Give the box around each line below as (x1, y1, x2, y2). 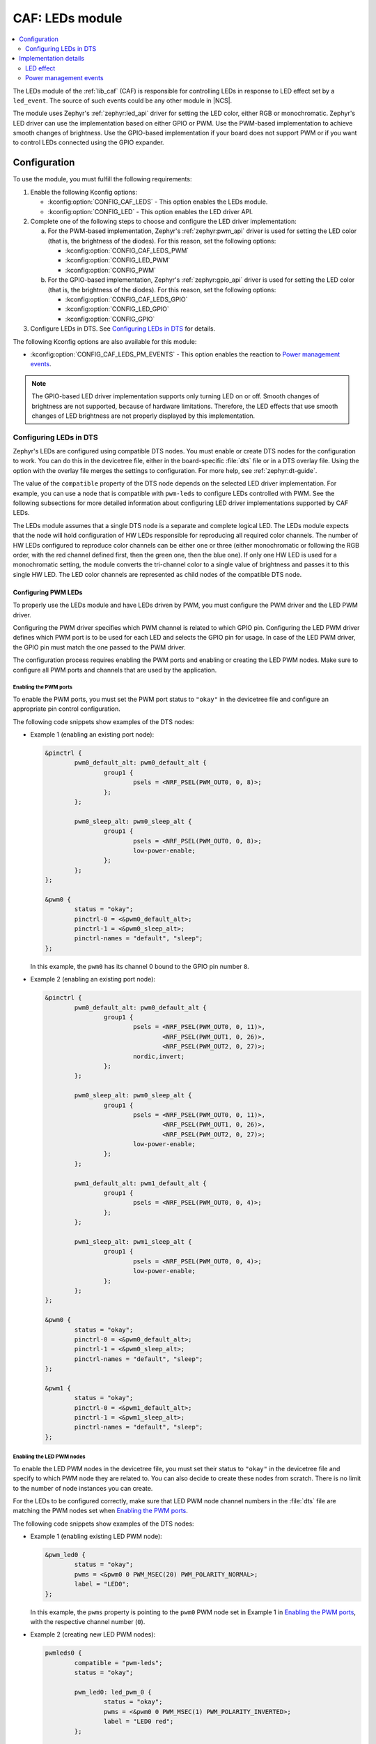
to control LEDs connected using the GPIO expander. (13, 138, 164, 146)
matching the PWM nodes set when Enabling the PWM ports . (13, 1507, 188, 1515)
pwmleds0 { (45, 1649, 82, 1657)
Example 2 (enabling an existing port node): (30, 975, 156, 984)
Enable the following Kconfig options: (30, 188, 137, 196)
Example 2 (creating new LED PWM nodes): (30, 1630, 156, 1639)
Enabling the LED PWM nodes (13, 1453, 86, 1461)
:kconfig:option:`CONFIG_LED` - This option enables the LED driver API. (47, 207, 253, 216)
